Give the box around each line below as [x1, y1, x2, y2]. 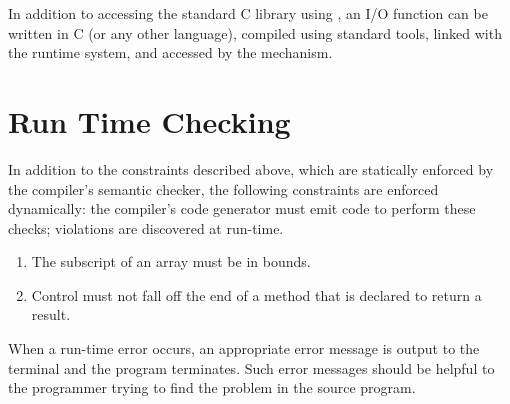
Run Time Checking [8, 100, 291, 141]
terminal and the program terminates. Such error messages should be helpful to [8, 357, 495, 378]
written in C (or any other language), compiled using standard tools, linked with [8, 22, 502, 43]
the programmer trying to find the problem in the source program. [8, 377, 416, 398]
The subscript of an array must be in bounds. [31, 251, 311, 272]
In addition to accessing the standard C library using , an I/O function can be [8, 3, 488, 23]
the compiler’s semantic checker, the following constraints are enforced [8, 178, 439, 199]
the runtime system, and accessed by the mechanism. [8, 42, 333, 63]
